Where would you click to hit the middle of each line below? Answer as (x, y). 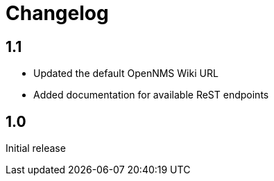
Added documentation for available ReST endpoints (151, 95)
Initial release (36, 148)
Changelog (57, 13)
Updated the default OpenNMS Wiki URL (126, 74)
